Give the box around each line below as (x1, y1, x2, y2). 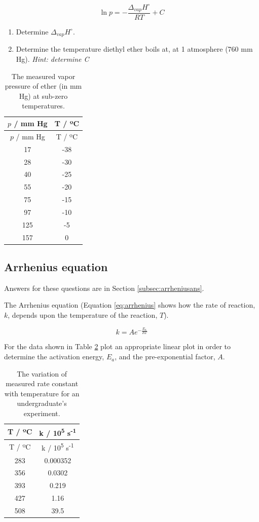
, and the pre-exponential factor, (115, 351, 215, 362)
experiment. (23, 408, 60, 419)
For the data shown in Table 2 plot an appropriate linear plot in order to (4, 341, 231, 352)
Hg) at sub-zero (19, 90, 68, 101)
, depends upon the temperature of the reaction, (8, 310, 158, 320)
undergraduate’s (17, 398, 67, 408)
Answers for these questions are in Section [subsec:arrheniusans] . (4, 282, 204, 293)
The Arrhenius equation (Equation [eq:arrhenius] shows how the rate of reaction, (4, 300, 255, 310)
